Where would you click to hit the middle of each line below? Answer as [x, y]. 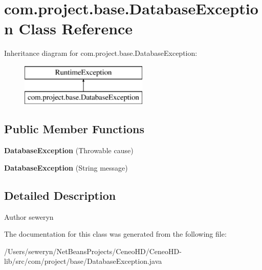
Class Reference [76, 28]
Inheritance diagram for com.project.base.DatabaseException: [101, 53]
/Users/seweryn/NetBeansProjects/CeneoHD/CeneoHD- [93, 251]
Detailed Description [60, 195]
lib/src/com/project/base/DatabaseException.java [83, 261]
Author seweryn [29, 216]
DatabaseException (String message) [66, 167]
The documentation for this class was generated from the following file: [115, 234]
